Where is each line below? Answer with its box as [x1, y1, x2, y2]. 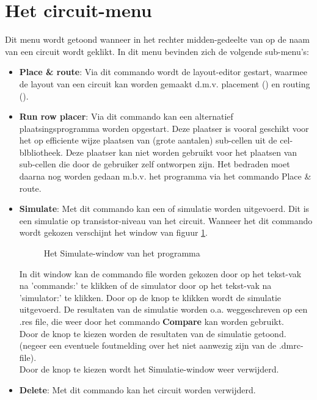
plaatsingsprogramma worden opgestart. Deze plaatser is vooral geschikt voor [19, 122, 309, 134]
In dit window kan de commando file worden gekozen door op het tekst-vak [19, 267, 302, 280]
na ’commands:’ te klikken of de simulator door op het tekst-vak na [19, 279, 272, 292]
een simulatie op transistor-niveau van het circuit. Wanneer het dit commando [19, 214, 313, 227]
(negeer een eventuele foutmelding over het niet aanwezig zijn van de [19, 339, 277, 352]
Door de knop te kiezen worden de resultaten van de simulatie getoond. [19, 327, 286, 340]
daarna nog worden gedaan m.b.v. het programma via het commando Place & [19, 170, 312, 183]
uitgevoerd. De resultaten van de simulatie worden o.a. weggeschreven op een [19, 303, 308, 316]
